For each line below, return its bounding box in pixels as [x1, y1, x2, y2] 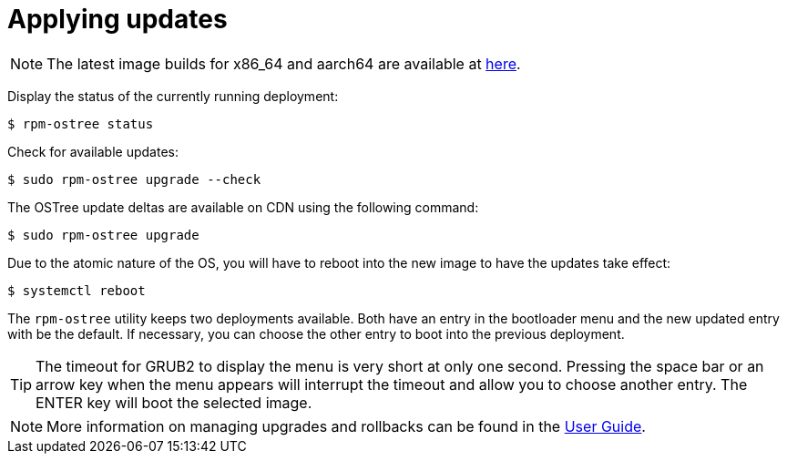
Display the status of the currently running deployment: [7, 87, 339, 104]
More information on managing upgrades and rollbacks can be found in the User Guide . [46, 416, 646, 435]
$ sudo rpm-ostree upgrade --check [7, 171, 261, 187]
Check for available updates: [7, 143, 179, 159]
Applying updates [7, 4, 228, 35]
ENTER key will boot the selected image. [36, 393, 312, 412]
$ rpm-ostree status [7, 116, 154, 131]
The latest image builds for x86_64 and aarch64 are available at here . [46, 54, 521, 73]
